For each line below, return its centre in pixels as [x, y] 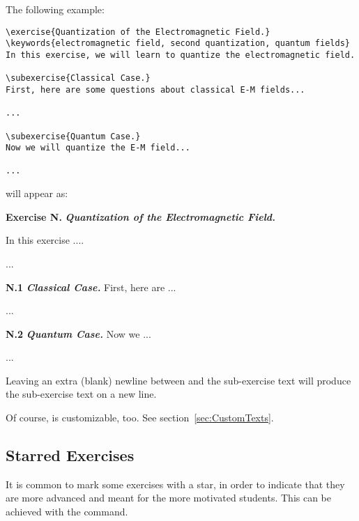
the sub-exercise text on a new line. [81, 394]
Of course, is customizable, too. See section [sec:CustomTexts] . [140, 418]
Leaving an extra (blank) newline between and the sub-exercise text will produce [178, 380]
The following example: [55, 9]
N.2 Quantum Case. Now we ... [78, 333]
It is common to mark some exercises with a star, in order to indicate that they [175, 484]
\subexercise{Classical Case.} [78, 78]
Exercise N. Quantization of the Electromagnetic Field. [141, 216]
